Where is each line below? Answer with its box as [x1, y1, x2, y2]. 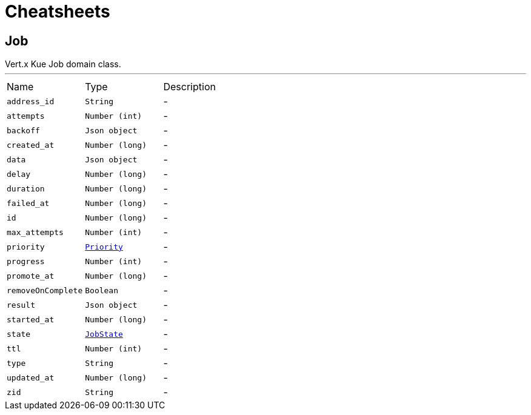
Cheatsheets [5, 1, 110, 22]
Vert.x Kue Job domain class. [5, 59, 121, 70]
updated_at [7, 373, 55, 382]
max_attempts [7, 227, 64, 237]
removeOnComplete [7, 285, 83, 295]
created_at [7, 140, 55, 150]
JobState [85, 329, 123, 339]
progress [7, 256, 45, 266]
